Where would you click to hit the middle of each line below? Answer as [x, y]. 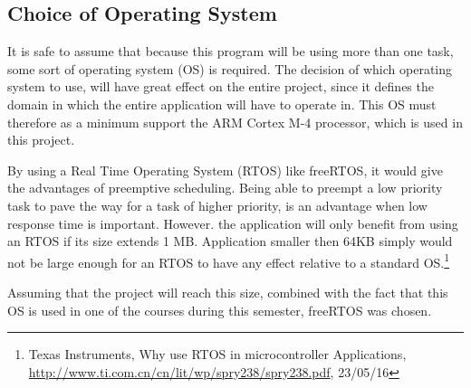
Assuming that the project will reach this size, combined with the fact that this [228, 292]
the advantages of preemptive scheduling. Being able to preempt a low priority [225, 188]
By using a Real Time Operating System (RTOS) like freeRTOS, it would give [225, 170]
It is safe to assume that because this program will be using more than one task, [231, 51]
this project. [41, 140]
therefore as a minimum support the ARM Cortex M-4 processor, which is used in [235, 122]
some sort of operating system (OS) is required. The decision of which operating [230, 68]
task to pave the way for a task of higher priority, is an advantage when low [217, 205]
